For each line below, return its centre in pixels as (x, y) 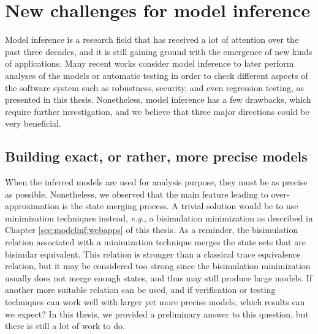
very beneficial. (33, 123)
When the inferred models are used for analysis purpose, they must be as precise (156, 182)
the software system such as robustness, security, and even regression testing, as (155, 87)
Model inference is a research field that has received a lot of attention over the (152, 39)
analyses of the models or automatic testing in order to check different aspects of (157, 75)
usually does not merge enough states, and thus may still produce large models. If (159, 277)
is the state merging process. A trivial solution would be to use (180, 206)
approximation (32, 206)
